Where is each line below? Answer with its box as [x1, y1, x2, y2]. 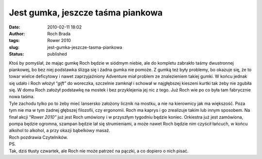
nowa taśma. [9, 94, 35, 100]
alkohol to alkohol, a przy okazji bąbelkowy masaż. [9, 128, 111, 133]
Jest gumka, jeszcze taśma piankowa [9, 7, 163, 18]
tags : [9, 38, 20, 43]
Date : [9, 24, 20, 30]
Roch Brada [47, 30, 71, 36]
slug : [9, 44, 19, 50]
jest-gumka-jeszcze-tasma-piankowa [47, 44, 122, 50]
